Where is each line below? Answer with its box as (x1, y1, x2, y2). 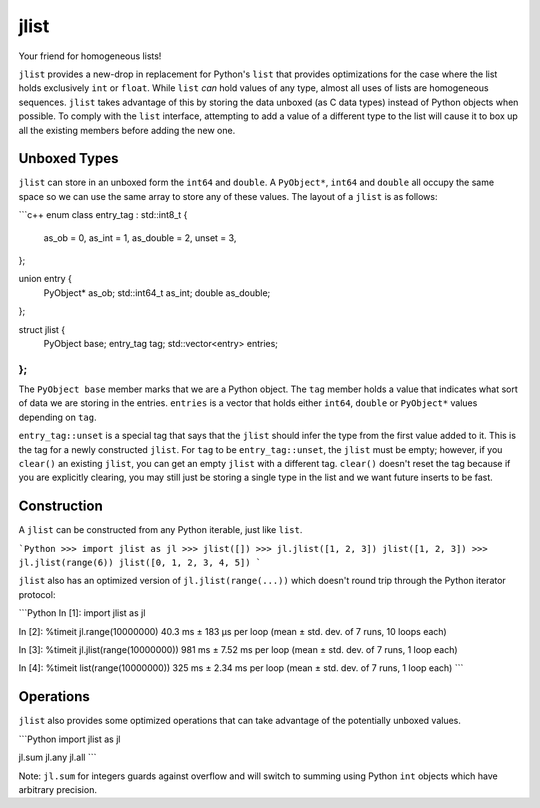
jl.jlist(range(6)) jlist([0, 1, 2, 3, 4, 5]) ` (18, 557, 262, 569)
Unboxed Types (18, 150, 119, 167)
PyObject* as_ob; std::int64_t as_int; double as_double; (43, 286, 271, 299)
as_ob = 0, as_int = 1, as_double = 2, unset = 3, (43, 231, 237, 244)
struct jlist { (18, 323, 66, 335)
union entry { (18, 273, 72, 285)
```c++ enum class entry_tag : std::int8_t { (18, 209, 188, 221)
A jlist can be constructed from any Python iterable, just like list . (18, 524, 303, 536)
